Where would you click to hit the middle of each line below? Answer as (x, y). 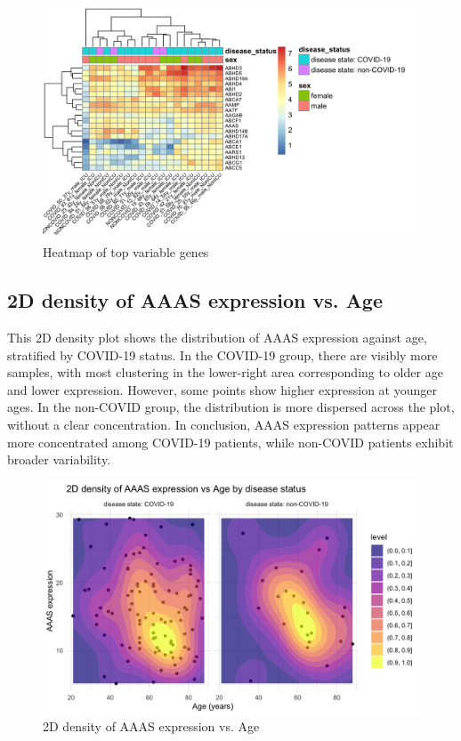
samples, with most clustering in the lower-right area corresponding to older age (225, 372)
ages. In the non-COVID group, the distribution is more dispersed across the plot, (231, 407)
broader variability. (59, 459)
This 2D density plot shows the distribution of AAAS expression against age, (217, 338)
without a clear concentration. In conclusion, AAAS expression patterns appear (224, 425)
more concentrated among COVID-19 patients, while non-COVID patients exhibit (230, 442)
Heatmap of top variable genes (126, 252)
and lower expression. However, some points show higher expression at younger (222, 389)
